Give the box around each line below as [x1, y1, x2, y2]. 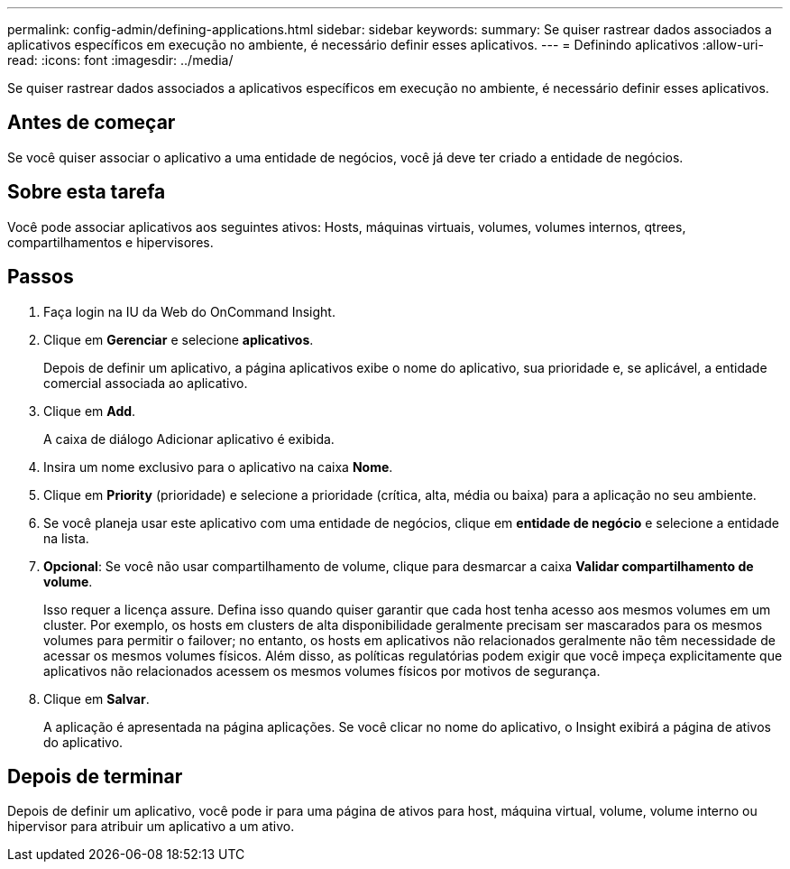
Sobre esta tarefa [7, 180, 166, 204]
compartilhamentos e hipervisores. [7, 234, 214, 250]
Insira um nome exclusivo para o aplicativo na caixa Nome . [43, 458, 393, 475]
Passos [7, 265, 74, 289]
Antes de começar [7, 111, 176, 134]
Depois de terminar [7, 764, 183, 788]
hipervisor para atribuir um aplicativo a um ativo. [7, 818, 295, 835]
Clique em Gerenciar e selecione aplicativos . [43, 331, 314, 347]
